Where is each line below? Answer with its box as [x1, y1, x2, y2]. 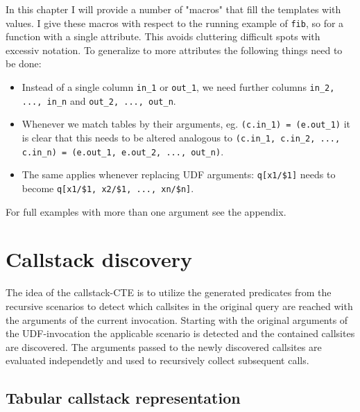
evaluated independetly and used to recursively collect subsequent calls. [6, 353, 309, 368]
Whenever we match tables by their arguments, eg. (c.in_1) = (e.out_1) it [22, 117, 350, 131]
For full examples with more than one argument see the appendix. [6, 204, 286, 218]
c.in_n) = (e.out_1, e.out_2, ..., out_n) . [22, 144, 224, 158]
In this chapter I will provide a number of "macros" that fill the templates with [6, 2, 341, 16]
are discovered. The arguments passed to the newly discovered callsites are [6, 339, 322, 354]
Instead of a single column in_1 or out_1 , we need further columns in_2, [22, 80, 335, 94]
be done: [6, 56, 42, 71]
